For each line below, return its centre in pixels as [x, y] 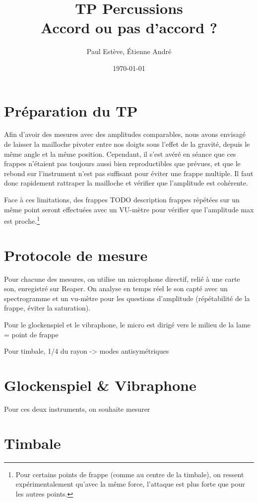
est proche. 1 [22, 220]
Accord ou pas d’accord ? [129, 28]
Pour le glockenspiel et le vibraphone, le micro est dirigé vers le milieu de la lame [127, 324]
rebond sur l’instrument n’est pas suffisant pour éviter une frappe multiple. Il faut [129, 173]
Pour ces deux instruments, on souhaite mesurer [77, 408]
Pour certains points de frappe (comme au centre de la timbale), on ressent [130, 474]
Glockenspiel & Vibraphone [100, 385]
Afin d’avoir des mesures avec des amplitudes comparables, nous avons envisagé [125, 134]
